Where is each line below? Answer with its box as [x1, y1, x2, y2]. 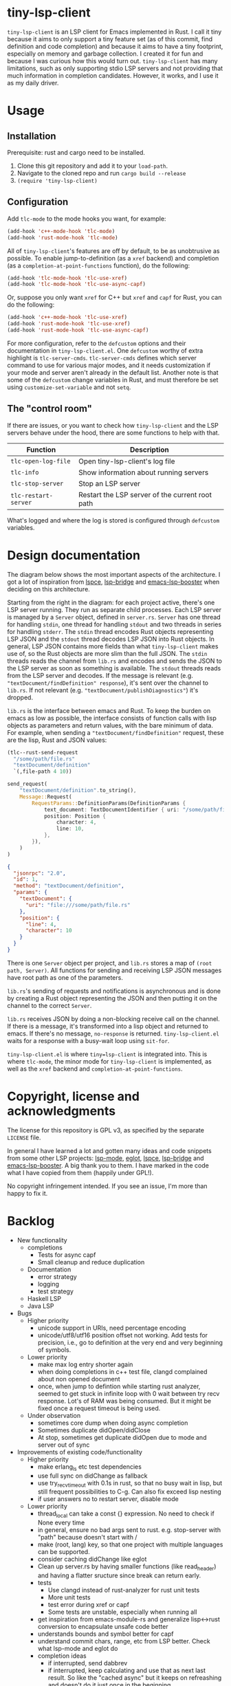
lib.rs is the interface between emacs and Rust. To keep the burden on [7, 706, 211, 714]
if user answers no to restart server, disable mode [37, 1495, 179, 1503]
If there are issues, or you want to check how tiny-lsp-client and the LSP [7, 421, 219, 429]
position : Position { [43, 813, 107, 820]
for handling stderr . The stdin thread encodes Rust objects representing [7, 627, 214, 635]
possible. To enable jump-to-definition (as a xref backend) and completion [7, 254, 219, 262]
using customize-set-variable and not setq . [7, 383, 131, 391]
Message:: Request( [19, 793, 72, 800]
